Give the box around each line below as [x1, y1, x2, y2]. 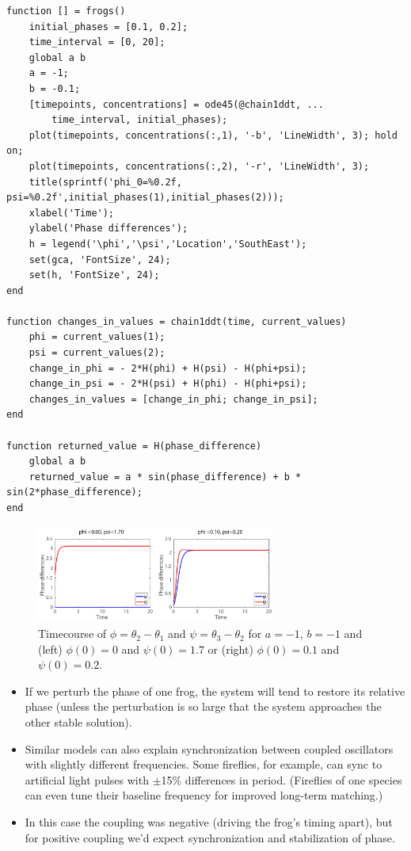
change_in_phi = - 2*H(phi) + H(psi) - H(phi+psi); [29, 362, 307, 374]
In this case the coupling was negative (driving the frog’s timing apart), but [25, 813, 393, 830]
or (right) [207, 640, 253, 657]
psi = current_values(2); [29, 347, 166, 359]
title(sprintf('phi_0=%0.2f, [29, 176, 182, 188]
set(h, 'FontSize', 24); [29, 269, 160, 281]
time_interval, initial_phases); [51, 114, 228, 126]
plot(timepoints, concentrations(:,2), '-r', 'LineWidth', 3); [29, 160, 370, 172]
